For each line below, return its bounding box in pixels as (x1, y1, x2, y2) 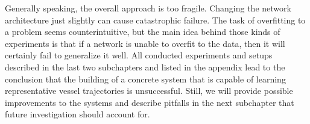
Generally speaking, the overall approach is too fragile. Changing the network (5, 2, 291, 14)
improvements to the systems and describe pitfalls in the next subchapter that (5, 96, 294, 108)
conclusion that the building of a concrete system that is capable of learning (5, 72, 286, 85)
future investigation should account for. (5, 108, 150, 120)
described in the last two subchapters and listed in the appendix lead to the (5, 60, 285, 73)
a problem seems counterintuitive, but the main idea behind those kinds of (5, 25, 280, 38)
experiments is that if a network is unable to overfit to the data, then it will (5, 37, 285, 49)
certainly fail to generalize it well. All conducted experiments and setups (5, 49, 273, 61)
